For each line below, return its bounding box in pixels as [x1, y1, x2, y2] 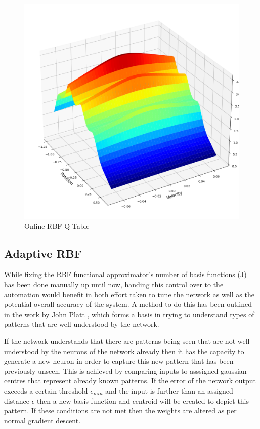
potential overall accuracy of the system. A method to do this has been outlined [4, 299, 252, 309]
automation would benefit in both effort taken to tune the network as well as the [4, 289, 254, 299]
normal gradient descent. [4, 415, 81, 425]
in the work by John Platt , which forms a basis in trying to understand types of [4, 308, 254, 319]
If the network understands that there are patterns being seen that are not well [4, 335, 250, 346]
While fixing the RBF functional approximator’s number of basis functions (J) [4, 269, 247, 280]
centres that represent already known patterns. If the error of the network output [4, 375, 256, 386]
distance [4, 395, 29, 406]
